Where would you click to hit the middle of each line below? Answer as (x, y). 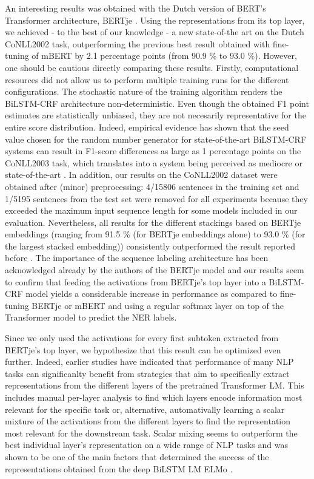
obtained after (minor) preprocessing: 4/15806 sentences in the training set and (152, 186)
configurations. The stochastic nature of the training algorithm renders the (144, 91)
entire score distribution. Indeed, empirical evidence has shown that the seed (147, 127)
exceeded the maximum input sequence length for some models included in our (151, 210)
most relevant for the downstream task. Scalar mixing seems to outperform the (151, 433)
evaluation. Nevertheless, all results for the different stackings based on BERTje (153, 222)
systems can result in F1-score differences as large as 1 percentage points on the (153, 151)
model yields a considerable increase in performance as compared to (152, 294)
